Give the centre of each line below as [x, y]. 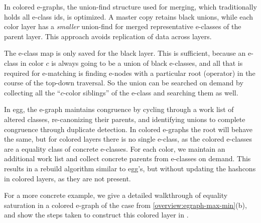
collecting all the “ [32, 92]
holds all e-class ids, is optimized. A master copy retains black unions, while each [129, 16]
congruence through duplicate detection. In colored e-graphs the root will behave [128, 129]
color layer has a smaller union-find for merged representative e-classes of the [123, 26]
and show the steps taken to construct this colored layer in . [96, 215]
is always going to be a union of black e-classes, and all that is [147, 63]
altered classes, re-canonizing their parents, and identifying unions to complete [125, 119]
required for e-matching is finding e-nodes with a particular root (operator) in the [130, 73]
